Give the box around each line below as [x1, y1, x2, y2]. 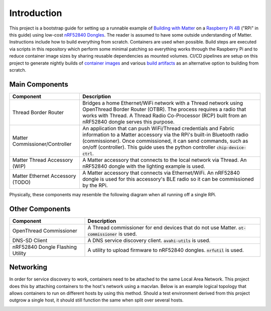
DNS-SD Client [12, 237, 48, 244]
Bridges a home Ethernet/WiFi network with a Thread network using [82, 99, 243, 106]
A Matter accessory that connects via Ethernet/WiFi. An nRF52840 [82, 169, 240, 176]
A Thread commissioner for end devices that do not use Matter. [87, 224, 237, 231]
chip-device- [216, 145, 246, 150]
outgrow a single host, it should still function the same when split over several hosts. [9, 297, 184, 303]
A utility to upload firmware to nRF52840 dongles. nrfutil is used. [87, 246, 244, 253]
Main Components [9, 80, 69, 89]
